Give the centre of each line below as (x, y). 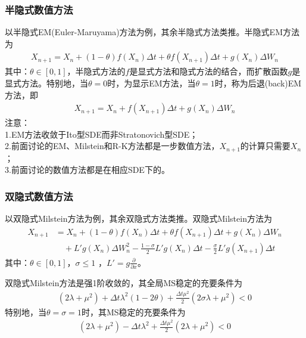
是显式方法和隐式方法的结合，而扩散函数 (209, 71)
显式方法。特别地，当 (46, 83)
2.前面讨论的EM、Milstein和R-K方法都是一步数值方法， (112, 146)
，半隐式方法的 (96, 71)
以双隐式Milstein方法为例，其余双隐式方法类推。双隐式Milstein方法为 (138, 218)
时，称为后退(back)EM (258, 83)
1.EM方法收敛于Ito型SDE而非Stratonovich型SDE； (102, 134)
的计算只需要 (265, 146)
